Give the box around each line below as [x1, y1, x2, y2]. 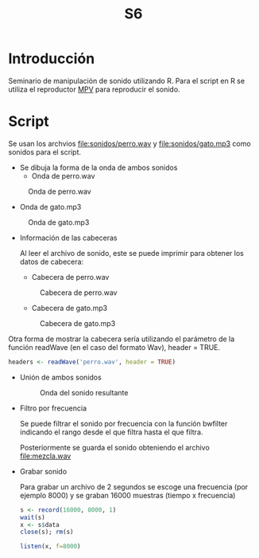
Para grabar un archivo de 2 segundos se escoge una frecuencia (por [19, 481, 249, 491]
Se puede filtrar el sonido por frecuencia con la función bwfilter [19, 418, 228, 428]
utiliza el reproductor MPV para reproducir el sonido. [8, 84, 180, 94]
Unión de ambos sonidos [19, 372, 102, 382]
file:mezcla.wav [19, 451, 72, 461]
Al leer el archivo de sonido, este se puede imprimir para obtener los [19, 248, 244, 257]
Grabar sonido [19, 466, 68, 476]
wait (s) [19, 513, 45, 521]
